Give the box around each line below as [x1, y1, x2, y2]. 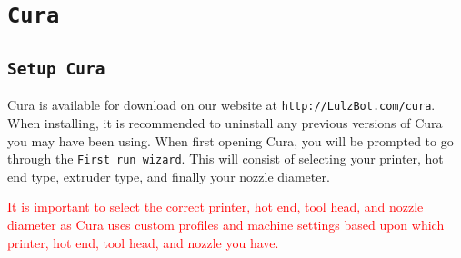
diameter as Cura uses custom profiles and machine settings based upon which [7, 214, 445, 233]
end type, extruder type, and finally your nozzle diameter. [7, 166, 330, 185]
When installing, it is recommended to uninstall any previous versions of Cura [7, 113, 443, 132]
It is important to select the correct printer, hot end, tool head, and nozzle [7, 197, 424, 216]
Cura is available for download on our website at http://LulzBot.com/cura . [7, 95, 436, 114]
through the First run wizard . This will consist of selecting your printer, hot [7, 149, 444, 168]
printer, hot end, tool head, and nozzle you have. [7, 233, 279, 252]
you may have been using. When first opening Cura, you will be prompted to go [7, 131, 454, 150]
